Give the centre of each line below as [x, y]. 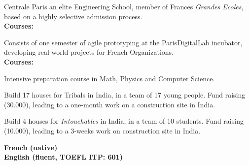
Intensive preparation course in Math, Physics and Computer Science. [109, 78]
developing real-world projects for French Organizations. [89, 52]
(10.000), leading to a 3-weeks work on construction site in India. [102, 130]
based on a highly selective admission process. [73, 16]
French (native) [31, 147]
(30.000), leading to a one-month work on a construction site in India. [110, 104]
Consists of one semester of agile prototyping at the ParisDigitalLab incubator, [123, 42]
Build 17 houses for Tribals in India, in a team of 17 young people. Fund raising [125, 95]
